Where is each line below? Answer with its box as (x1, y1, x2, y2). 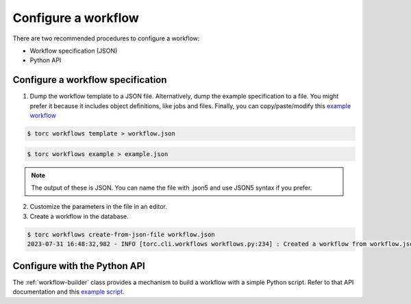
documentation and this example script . (12, 288, 125, 296)
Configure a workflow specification (12, 74, 167, 86)
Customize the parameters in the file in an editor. (29, 203, 167, 211)
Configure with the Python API (12, 260, 145, 272)
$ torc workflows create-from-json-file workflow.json (27, 230, 215, 238)
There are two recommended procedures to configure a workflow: (12, 34, 200, 42)
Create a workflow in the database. (29, 212, 129, 220)
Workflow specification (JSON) (29, 47, 118, 55)
